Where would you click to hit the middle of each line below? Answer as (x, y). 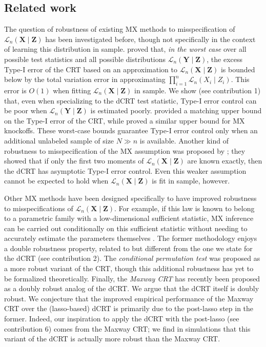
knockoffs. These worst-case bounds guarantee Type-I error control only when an (131, 130)
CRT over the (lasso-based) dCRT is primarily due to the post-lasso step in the (129, 308)
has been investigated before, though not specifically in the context (150, 39)
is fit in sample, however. (191, 181)
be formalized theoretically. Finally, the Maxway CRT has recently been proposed (132, 278)
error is (15, 90)
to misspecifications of (39, 208)
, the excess (225, 59)
